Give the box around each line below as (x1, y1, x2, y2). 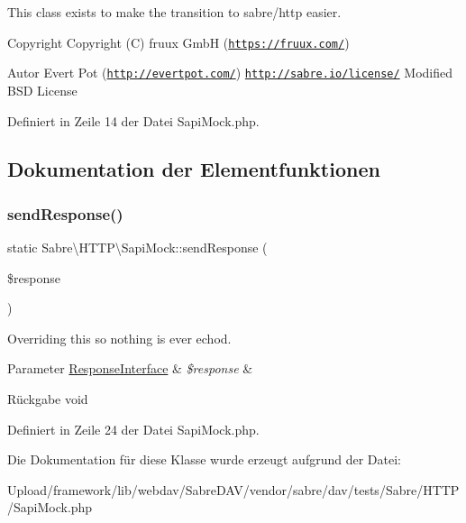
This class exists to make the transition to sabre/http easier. (7, 3, 342, 21)
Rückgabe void (7, 390, 88, 408)
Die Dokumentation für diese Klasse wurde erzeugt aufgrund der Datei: (7, 450, 401, 469)
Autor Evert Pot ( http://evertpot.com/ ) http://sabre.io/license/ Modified (7, 63, 453, 82)
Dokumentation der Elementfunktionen (7, 155, 380, 183)
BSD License (7, 80, 78, 99)
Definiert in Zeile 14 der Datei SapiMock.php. (7, 111, 260, 130)
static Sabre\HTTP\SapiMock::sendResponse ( (7, 238, 268, 257)
